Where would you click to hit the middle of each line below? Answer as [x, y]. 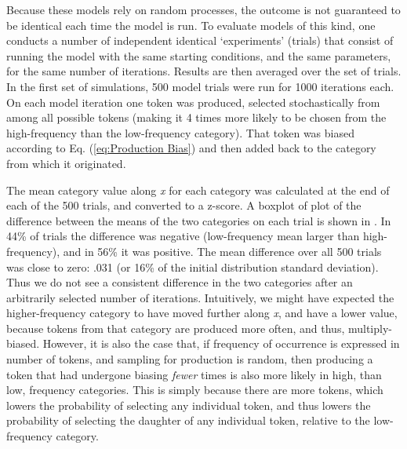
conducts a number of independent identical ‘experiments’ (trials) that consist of [200, 40]
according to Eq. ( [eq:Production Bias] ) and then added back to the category [191, 148]
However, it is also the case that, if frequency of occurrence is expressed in [221, 343]
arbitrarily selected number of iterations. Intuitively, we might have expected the [200, 297]
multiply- [370, 328]
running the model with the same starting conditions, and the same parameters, [199, 55]
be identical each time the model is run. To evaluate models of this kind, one [191, 25]
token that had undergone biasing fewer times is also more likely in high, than [194, 374]
